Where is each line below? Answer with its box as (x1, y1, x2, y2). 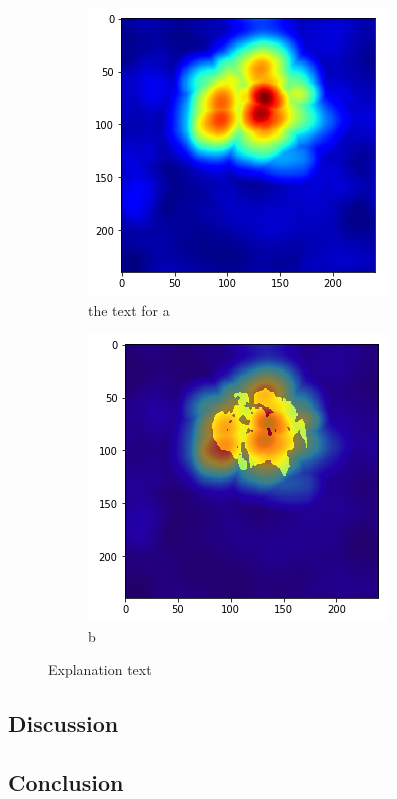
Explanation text (48, 659, 152, 680)
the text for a (88, 299, 170, 320)
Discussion (8, 708, 119, 739)
